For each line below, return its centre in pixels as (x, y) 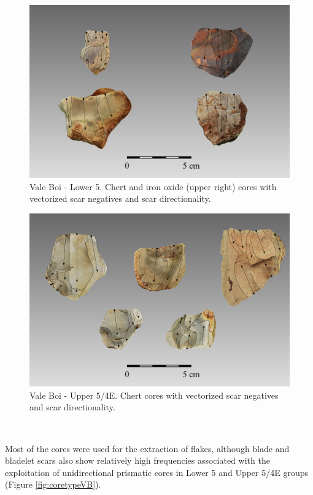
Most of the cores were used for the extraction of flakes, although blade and (147, 448)
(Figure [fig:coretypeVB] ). (53, 484)
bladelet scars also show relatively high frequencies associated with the (137, 460)
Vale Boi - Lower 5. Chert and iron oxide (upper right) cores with (153, 186)
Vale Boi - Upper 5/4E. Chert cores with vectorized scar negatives (154, 395)
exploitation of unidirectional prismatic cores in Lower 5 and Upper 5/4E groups (157, 472)
